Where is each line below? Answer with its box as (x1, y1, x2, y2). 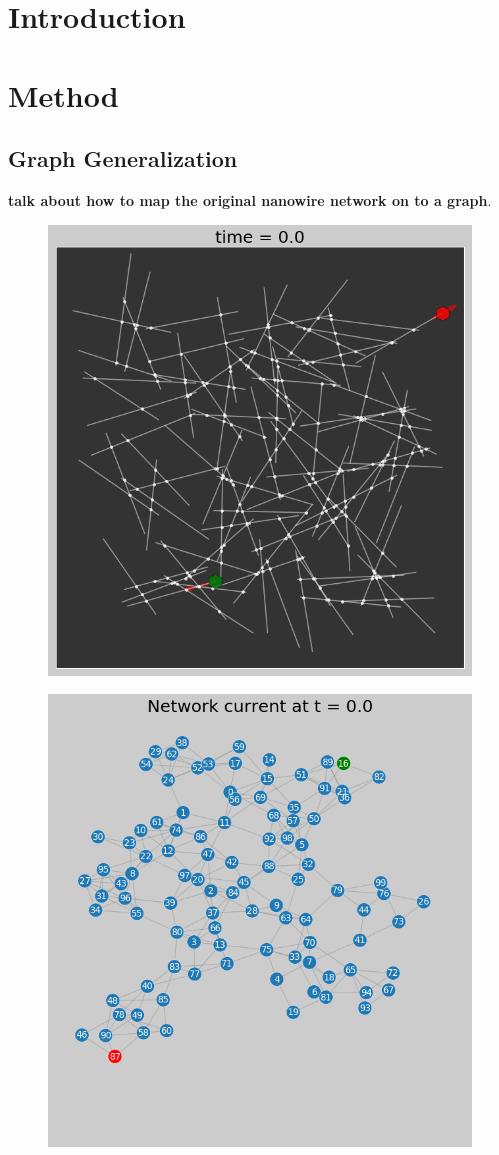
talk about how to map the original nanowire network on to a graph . (8, 189, 492, 210)
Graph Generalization (8, 143, 238, 174)
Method (8, 74, 119, 115)
